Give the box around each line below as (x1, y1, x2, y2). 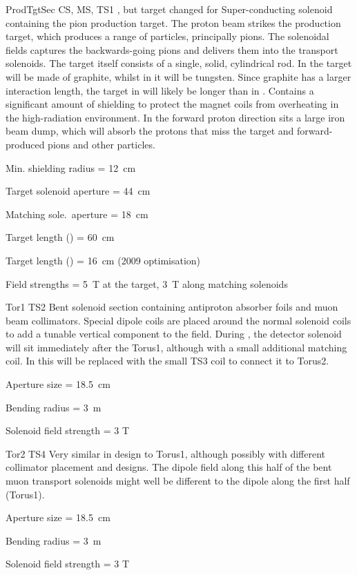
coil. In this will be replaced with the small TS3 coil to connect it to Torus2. (6, 353, 329, 368)
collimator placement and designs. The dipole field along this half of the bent (6, 460, 332, 474)
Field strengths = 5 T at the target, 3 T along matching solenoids (6, 276, 288, 291)
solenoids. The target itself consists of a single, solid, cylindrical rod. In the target (6, 56, 352, 70)
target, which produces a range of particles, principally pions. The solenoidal (6, 29, 329, 43)
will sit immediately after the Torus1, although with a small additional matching (6, 340, 347, 354)
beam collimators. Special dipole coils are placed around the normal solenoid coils (6, 313, 351, 327)
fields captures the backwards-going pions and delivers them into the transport (6, 42, 338, 57)
